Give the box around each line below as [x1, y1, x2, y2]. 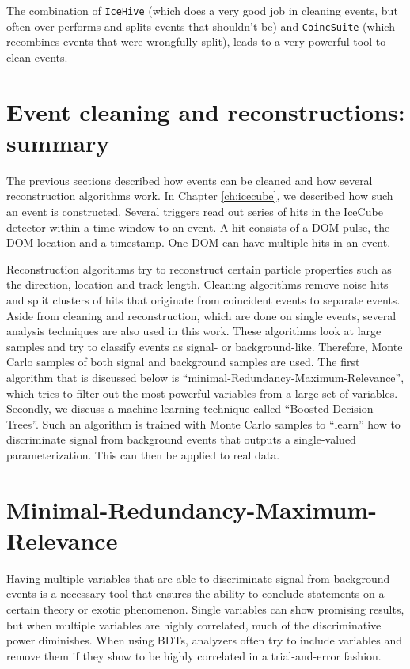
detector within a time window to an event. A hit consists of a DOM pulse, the [6, 218, 390, 235]
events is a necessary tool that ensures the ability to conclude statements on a [6, 585, 385, 602]
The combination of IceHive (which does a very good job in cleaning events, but [6, 2, 398, 18]
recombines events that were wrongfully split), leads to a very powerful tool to [6, 33, 386, 50]
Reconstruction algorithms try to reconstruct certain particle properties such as [6, 260, 392, 277]
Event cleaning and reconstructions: [6, 95, 405, 127]
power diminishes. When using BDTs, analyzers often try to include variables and [6, 632, 402, 648]
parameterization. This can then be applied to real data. [6, 446, 280, 463]
